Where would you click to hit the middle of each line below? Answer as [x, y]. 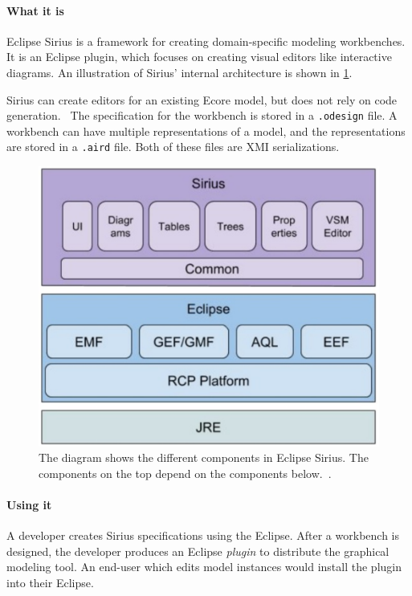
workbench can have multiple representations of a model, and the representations [206, 131]
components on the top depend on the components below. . [185, 473]
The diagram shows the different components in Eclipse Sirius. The [204, 457]
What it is [35, 10]
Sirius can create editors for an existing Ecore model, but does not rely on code [202, 99]
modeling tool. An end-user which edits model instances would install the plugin [204, 567]
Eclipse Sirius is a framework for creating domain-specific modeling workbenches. [206, 41]
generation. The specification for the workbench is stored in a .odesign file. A [202, 115]
